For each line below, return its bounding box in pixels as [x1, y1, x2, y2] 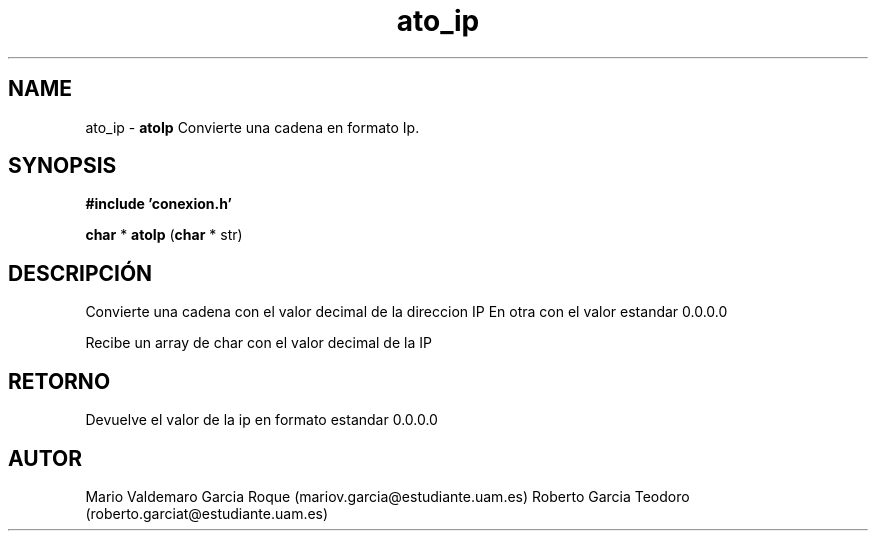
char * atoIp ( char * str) [85, 226, 243, 244]
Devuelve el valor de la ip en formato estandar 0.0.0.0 [85, 411, 438, 429]
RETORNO [8, 368, 111, 394]
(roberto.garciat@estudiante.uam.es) [85, 504, 329, 522]
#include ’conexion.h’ [85, 195, 232, 213]
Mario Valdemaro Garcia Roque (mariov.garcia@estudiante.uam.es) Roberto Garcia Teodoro [85, 487, 690, 505]
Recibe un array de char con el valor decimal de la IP [85, 334, 432, 352]
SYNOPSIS [8, 153, 117, 179]
